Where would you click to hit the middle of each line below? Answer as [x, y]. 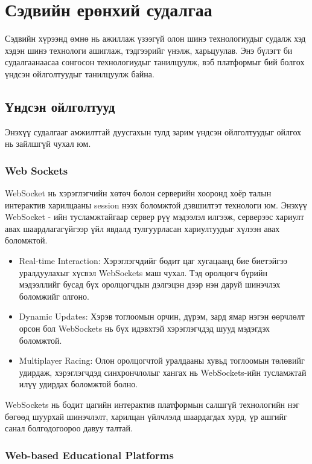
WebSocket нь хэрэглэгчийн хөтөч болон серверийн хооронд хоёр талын [138, 193]
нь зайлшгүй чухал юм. [48, 143]
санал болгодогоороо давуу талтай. [69, 428]
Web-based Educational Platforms [89, 455]
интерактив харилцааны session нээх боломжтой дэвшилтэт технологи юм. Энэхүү [156, 205]
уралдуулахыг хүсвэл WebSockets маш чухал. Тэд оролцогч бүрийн [143, 272]
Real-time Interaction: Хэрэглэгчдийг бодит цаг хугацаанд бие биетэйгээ [153, 261]
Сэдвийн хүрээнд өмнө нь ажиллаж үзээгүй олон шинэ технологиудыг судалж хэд [155, 38]
